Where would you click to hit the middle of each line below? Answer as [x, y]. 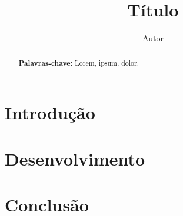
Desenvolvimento [75, 158]
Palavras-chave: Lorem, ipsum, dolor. [79, 63]
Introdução [50, 112]
